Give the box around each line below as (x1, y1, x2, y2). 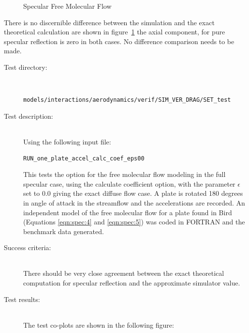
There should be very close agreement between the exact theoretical (23, 268, 224, 278)
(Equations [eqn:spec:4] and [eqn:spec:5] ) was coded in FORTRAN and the (23, 217, 245, 227)
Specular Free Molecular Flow (23, 1, 112, 11)
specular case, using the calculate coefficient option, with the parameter (23, 178, 235, 189)
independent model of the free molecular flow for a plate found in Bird (23, 207, 232, 217)
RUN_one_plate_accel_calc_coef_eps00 (23, 155, 145, 162)
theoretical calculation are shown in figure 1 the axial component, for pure (4, 27, 225, 37)
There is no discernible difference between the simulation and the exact (4, 17, 215, 27)
